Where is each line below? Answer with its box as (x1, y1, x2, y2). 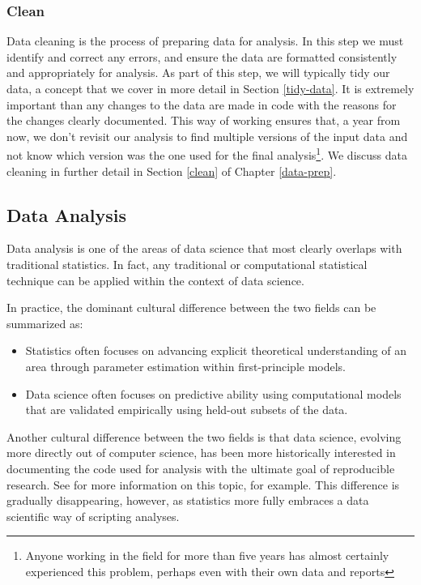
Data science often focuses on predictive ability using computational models (25, 385, 402, 402)
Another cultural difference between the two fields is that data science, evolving (6, 428, 402, 445)
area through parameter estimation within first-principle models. (25, 357, 347, 374)
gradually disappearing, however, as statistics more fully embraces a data (6, 492, 369, 509)
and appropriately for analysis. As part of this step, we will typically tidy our (6, 64, 390, 81)
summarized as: (6, 314, 83, 331)
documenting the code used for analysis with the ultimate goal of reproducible (6, 459, 395, 476)
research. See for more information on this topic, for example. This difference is (6, 476, 400, 493)
